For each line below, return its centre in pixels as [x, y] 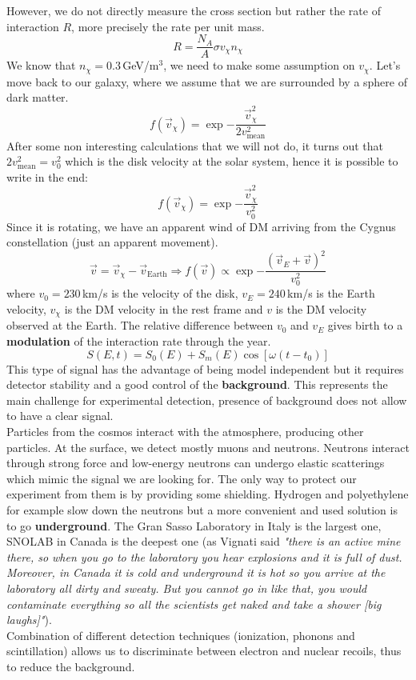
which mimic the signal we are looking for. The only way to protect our [182, 478]
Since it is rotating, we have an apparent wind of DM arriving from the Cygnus [201, 226]
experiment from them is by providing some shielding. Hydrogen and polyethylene [208, 494]
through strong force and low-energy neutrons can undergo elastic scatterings [196, 463]
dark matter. [38, 97]
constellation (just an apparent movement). [112, 242]
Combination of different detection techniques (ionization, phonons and [181, 635]
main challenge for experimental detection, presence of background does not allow [207, 400]
